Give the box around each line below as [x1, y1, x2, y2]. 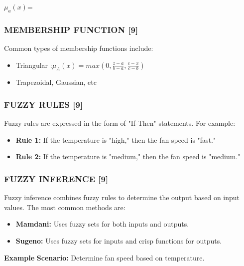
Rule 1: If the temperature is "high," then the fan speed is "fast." [15, 134, 216, 145]
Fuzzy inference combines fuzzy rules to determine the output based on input [4, 192, 240, 203]
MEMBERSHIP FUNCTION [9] [4, 23, 138, 35]
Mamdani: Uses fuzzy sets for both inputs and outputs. [15, 219, 189, 229]
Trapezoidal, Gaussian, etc [15, 77, 97, 87]
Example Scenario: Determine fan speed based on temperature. [4, 252, 205, 263]
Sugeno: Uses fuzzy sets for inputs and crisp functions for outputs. [15, 236, 222, 246]
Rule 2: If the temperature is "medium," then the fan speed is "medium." [15, 151, 241, 162]
